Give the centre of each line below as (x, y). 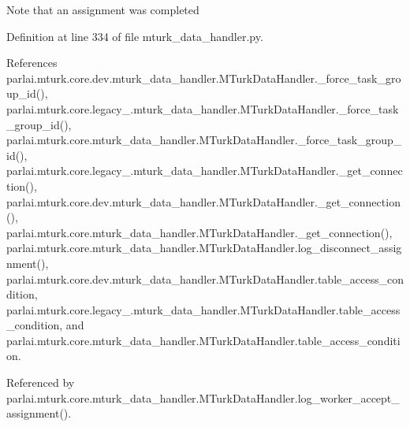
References (32, 63)
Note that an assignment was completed (103, 9)
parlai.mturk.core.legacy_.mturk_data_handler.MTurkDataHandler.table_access (203, 309)
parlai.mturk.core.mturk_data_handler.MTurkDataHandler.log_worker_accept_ (203, 397)
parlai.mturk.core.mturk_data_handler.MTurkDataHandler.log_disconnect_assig (204, 248)
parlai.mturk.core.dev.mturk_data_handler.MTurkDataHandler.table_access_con (205, 278)
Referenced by (41, 382)
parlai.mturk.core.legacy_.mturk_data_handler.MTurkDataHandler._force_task (203, 108)
